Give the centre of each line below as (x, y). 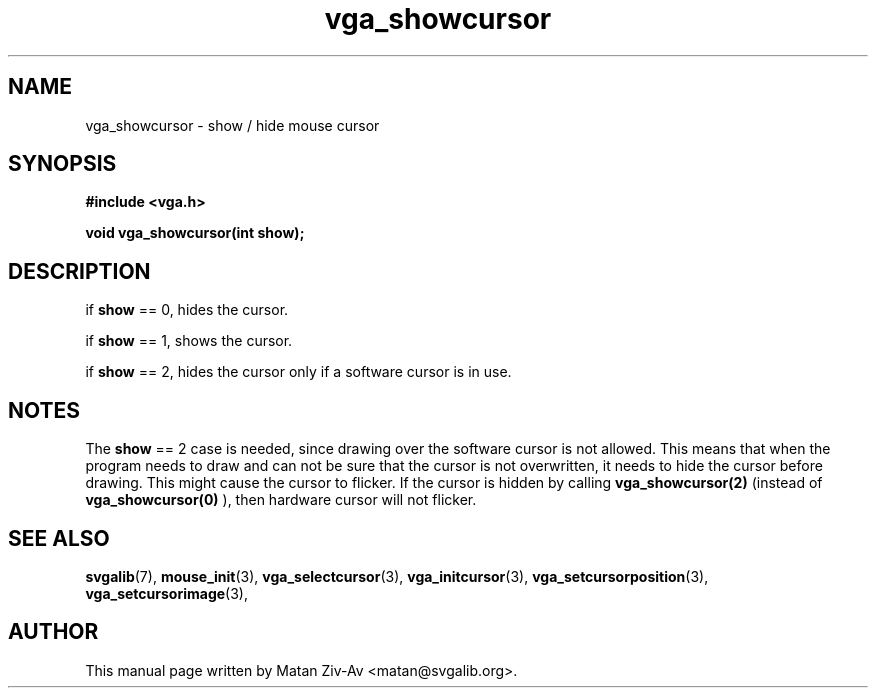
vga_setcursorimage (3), (166, 593)
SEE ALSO (59, 538)
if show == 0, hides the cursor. (187, 310)
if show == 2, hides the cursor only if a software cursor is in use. (298, 372)
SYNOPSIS (62, 164)
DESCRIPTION (79, 271)
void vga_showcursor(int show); (195, 233)
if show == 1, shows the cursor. (189, 341)
